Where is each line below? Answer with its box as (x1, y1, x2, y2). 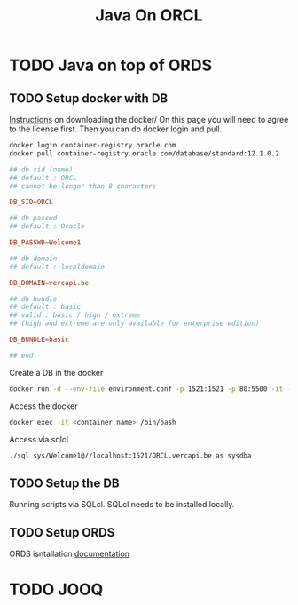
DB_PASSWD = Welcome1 (9, 238, 82, 247)
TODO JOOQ (9, 579, 104, 600)
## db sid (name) (9, 165, 74, 174)
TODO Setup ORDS (9, 525, 115, 540)
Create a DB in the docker (9, 367, 104, 378)
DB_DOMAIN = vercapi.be (9, 278, 90, 287)
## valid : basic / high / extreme (9, 311, 141, 320)
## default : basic (9, 303, 82, 312)
